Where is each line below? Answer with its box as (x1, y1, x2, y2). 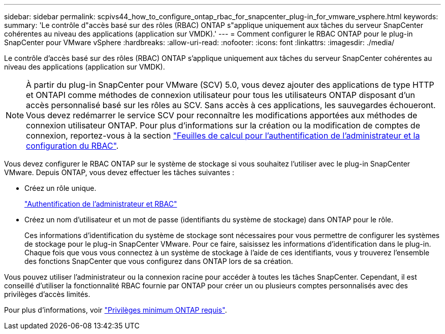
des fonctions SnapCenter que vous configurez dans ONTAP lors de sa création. (24, 257, 293, 265)
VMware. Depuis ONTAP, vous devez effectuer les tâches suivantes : (4, 168, 235, 177)
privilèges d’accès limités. (4, 290, 90, 298)
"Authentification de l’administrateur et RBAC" (24, 199, 177, 208)
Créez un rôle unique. (24, 184, 97, 192)
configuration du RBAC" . (26, 141, 119, 151)
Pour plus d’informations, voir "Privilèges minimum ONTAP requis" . (4, 306, 227, 314)
